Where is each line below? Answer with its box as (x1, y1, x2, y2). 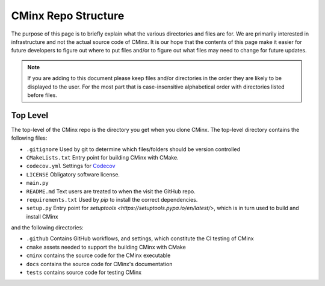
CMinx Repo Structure (11, 9, 125, 22)
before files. (27, 91, 57, 99)
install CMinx (26, 213, 58, 220)
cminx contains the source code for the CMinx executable (26, 252, 171, 259)
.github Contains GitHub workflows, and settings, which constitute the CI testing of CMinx (26, 235, 254, 242)
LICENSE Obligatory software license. (26, 170, 120, 178)
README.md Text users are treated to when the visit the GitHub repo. (26, 187, 196, 195)
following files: (11, 134, 48, 141)
